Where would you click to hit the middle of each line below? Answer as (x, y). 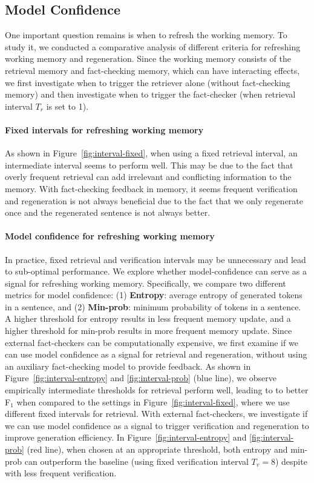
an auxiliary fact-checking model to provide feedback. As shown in (128, 366)
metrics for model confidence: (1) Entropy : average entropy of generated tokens (154, 295)
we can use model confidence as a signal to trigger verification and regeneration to (157, 425)
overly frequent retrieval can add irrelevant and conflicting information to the (148, 177)
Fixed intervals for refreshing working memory (104, 129)
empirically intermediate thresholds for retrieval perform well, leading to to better (157, 390)
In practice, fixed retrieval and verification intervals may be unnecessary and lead (155, 259)
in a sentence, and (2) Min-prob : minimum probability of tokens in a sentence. (153, 306)
